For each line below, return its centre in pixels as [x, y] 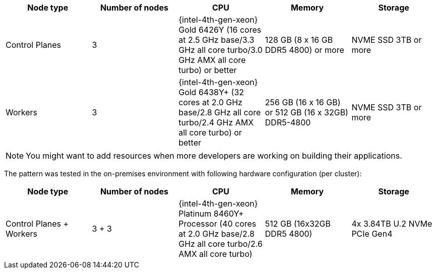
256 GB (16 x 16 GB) [303, 102]
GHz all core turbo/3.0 [221, 50]
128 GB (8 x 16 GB [299, 40]
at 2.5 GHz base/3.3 [216, 40]
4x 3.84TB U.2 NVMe [392, 224]
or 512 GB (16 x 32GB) [306, 112]
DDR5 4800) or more [304, 50]
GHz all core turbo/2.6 [221, 244]
